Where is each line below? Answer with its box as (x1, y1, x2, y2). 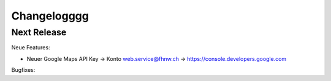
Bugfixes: (11, 66, 36, 74)
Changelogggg (11, 9, 89, 23)
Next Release (11, 27, 67, 38)
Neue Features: (11, 44, 50, 51)
